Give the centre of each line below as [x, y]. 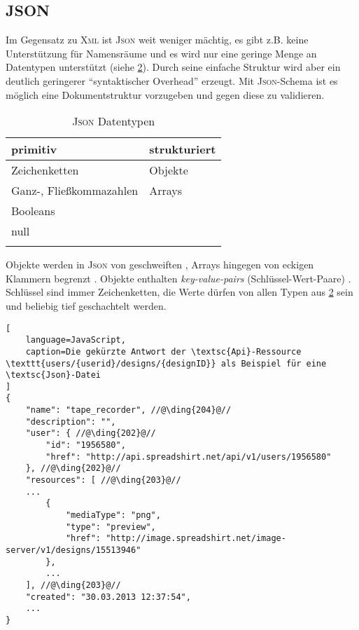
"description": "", [71, 422]
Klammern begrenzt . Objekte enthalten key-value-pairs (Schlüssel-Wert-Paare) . [178, 278]
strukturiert [183, 149]
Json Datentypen [114, 121]
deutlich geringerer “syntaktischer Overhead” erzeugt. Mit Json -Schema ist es [172, 80]
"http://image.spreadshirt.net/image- [196, 539]
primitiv [34, 149]
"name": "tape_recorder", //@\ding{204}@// [128, 410]
